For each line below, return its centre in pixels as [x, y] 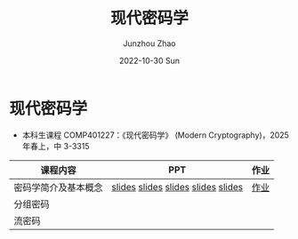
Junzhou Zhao [149, 43]
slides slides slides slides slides [177, 187]
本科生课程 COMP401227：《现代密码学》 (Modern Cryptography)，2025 [155, 135]
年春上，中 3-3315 [56, 146]
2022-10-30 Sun [149, 60]
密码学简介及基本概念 [59, 187]
